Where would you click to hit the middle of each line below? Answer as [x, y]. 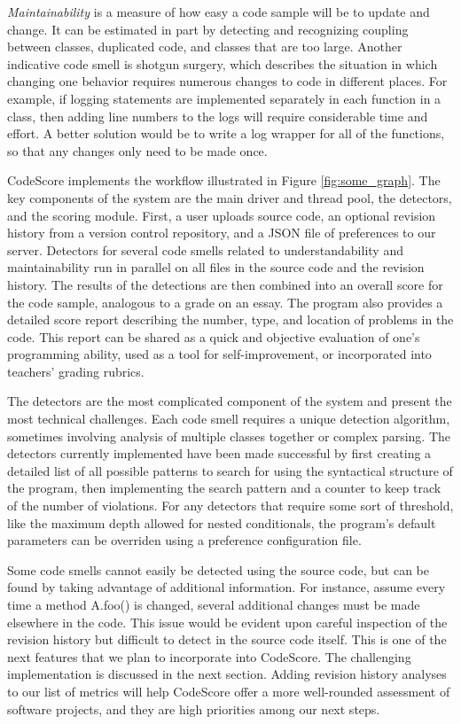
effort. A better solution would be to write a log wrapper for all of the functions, [226, 133]
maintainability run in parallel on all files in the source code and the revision [216, 267]
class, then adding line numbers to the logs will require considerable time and [218, 116]
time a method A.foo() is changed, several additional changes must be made [214, 604]
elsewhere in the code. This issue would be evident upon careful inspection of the [227, 622]
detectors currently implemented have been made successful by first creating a [219, 453]
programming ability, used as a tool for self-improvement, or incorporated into [219, 354]
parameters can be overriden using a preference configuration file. [184, 540]
